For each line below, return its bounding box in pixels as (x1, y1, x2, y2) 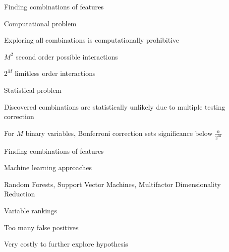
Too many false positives (4, 222, 79, 232)
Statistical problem (4, 84, 62, 95)
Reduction (4, 189, 35, 199)
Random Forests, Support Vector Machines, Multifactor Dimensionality (4, 179, 221, 189)
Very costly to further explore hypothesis (4, 239, 128, 249)
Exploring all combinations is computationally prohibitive (4, 35, 179, 45)
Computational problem (4, 18, 77, 28)
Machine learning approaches (4, 162, 92, 173)
